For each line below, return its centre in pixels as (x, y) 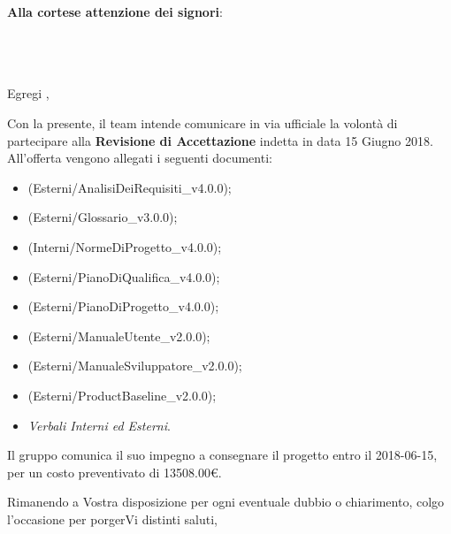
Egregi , (28, 93)
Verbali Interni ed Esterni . (99, 425)
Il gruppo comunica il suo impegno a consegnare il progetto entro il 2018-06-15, (222, 455)
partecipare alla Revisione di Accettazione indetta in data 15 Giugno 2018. (220, 140)
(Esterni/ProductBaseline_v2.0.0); (122, 395)
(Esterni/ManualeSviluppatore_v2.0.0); (135, 366)
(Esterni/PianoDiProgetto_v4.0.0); (123, 306)
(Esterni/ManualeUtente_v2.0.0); (119, 336)
